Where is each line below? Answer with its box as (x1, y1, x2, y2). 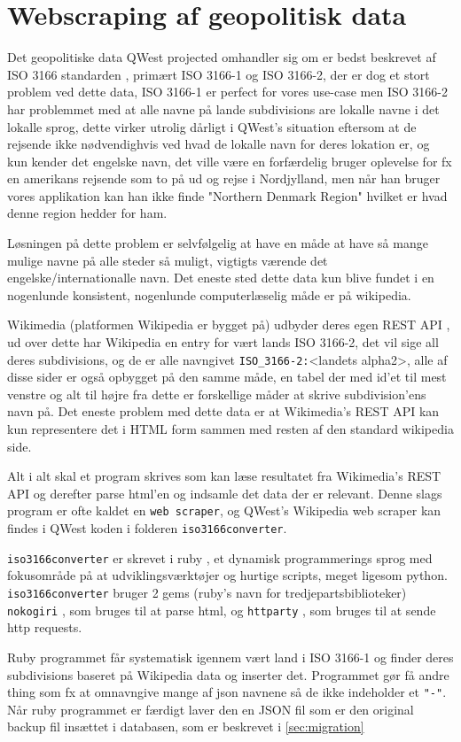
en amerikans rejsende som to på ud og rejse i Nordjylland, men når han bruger (7, 169, 441, 188)
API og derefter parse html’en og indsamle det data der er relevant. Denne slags (7, 483, 442, 502)
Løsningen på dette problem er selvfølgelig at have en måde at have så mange (7, 234, 428, 252)
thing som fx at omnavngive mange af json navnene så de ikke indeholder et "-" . (7, 683, 447, 701)
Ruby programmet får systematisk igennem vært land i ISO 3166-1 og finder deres (7, 647, 454, 666)
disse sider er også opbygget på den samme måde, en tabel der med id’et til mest (7, 367, 447, 386)
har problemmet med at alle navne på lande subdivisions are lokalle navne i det (7, 99, 440, 118)
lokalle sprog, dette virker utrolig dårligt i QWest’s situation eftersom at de (7, 117, 417, 135)
